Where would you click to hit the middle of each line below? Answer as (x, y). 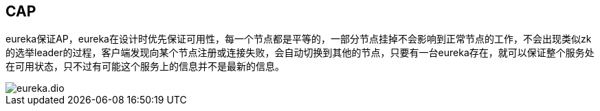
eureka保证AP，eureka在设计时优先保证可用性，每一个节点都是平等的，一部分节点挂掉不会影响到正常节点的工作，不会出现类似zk (299, 39)
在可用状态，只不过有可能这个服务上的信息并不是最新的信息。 (145, 66)
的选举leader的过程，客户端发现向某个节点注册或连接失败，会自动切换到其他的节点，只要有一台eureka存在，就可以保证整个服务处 (300, 53)
